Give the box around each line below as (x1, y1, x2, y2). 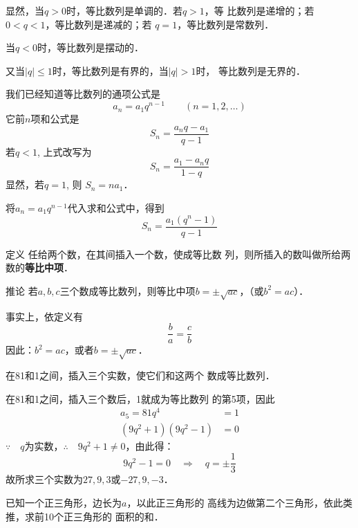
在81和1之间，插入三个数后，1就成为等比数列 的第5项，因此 (6, 391, 275, 406)
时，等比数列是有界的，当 (52, 63, 169, 78)
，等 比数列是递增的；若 (204, 3, 314, 17)
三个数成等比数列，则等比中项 (59, 283, 196, 298)
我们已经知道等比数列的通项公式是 (6, 87, 160, 101)
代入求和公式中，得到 (67, 200, 164, 215)
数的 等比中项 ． (6, 260, 73, 275)
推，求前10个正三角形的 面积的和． (6, 509, 164, 523)
